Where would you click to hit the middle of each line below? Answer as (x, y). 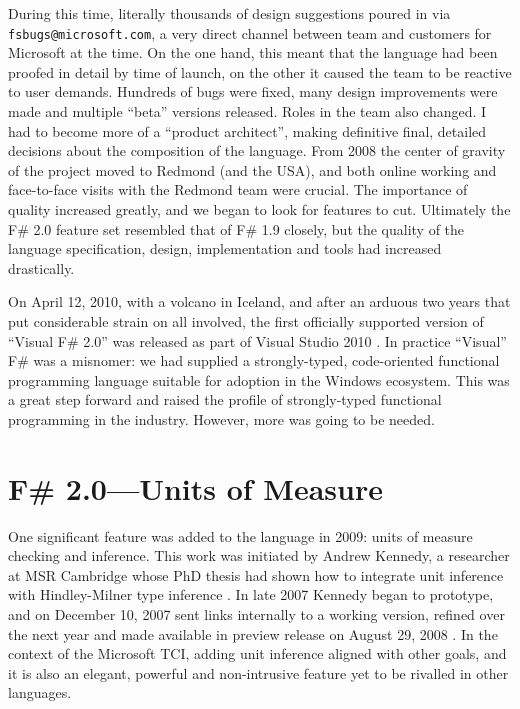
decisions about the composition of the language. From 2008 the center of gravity (257, 150)
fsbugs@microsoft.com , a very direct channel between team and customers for (250, 32)
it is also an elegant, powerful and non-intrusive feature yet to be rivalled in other (258, 672)
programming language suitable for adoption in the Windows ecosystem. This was (259, 379)
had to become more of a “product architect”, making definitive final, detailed (247, 130)
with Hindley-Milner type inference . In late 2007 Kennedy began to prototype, (251, 594)
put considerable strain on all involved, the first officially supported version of (246, 320)
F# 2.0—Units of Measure (195, 487)
